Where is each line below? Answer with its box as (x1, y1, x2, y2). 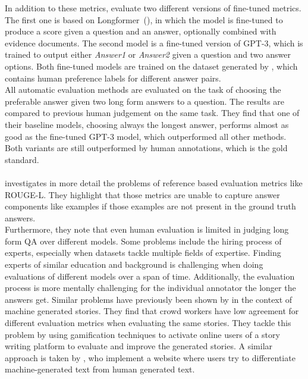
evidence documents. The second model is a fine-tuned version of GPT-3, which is (5, 36, 303, 49)
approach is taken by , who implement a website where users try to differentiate (5, 351, 296, 364)
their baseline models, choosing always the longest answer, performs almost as (5, 118, 289, 130)
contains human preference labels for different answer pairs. (5, 71, 221, 84)
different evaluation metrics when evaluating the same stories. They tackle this (5, 317, 291, 329)
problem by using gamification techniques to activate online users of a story (5, 328, 280, 340)
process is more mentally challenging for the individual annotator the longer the (5, 281, 296, 294)
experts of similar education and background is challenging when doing (5, 258, 263, 271)
